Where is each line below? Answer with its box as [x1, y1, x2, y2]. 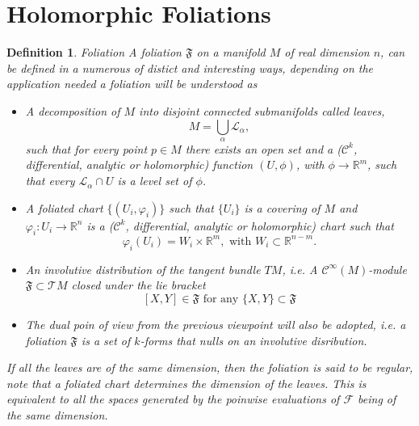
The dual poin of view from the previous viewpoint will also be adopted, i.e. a [25, 315, 406, 332]
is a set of [81, 331, 131, 348]
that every [25, 172, 75, 189]
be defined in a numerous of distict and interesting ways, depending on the [6, 59, 374, 76]
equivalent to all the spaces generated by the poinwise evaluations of [6, 390, 340, 407]
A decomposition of [25, 102, 120, 119]
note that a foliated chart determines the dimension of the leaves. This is [6, 374, 367, 391]
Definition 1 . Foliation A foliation [6, 44, 182, 61]
